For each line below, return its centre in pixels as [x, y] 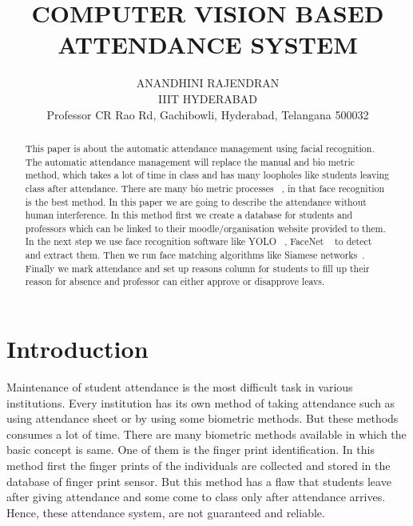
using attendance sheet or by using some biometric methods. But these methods [203, 418]
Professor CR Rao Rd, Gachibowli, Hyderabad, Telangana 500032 [208, 114]
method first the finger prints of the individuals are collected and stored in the [199, 466]
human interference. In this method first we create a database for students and [189, 215]
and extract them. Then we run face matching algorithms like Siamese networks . [195, 255]
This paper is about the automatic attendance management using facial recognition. [200, 148]
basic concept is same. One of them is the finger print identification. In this [191, 450]
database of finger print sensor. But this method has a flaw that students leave [199, 481]
